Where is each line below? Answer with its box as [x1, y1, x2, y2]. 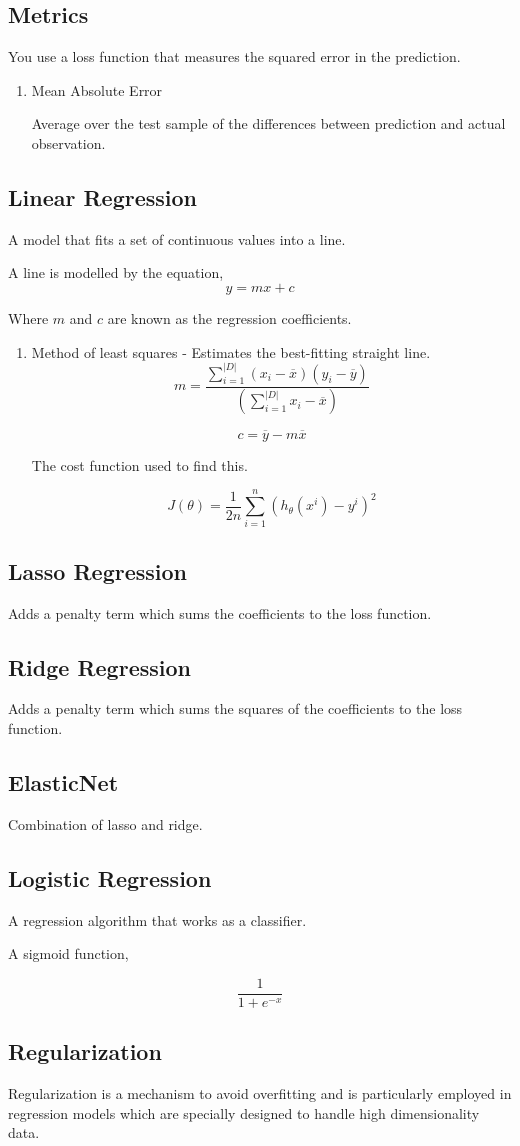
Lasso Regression [8, 555, 188, 586]
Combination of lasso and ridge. [8, 813, 203, 834]
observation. [31, 132, 106, 153]
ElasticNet [8, 766, 119, 797]
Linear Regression [8, 181, 197, 212]
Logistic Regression [8, 862, 212, 893]
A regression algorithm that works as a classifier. [8, 909, 307, 930]
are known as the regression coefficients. [107, 307, 352, 328]
